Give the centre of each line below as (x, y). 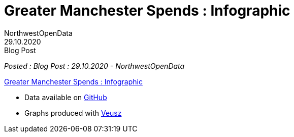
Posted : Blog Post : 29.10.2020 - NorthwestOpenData (94, 66)
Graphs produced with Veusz (73, 113)
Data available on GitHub (66, 97)
